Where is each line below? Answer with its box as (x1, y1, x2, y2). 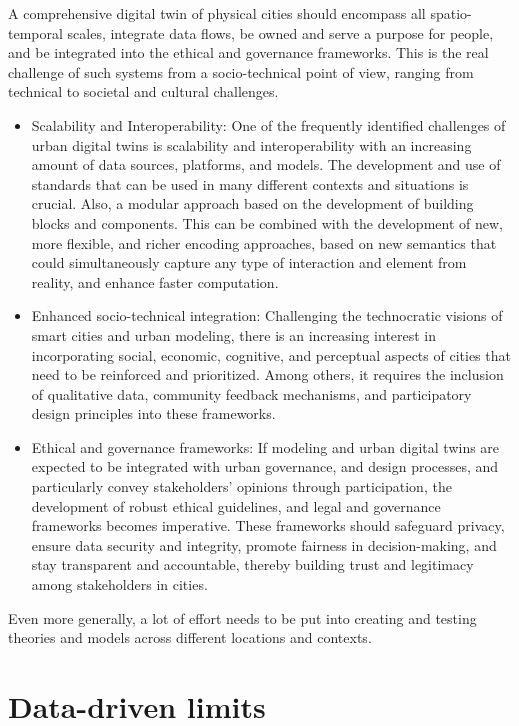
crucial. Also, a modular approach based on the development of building (31, 193, 474, 214)
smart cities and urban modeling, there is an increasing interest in (31, 324, 437, 345)
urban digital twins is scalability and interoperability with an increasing (31, 134, 472, 155)
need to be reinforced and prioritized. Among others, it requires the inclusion (31, 364, 504, 385)
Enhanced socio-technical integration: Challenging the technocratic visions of (31, 305, 503, 326)
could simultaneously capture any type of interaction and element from (31, 252, 467, 273)
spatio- (430, 3, 472, 23)
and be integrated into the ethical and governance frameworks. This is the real (8, 42, 489, 63)
